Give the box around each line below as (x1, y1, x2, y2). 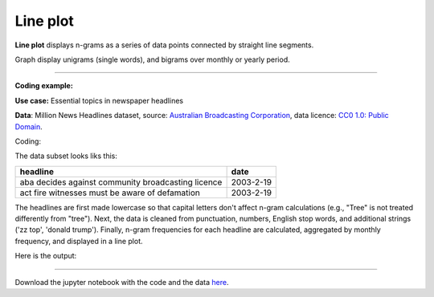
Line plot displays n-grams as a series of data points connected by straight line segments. (14, 40, 314, 50)
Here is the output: (14, 251, 77, 261)
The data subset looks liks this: (14, 151, 118, 161)
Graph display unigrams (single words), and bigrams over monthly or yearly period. (14, 55, 290, 64)
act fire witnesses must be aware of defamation (19, 187, 201, 198)
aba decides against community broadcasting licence (19, 177, 223, 188)
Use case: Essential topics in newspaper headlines (14, 96, 184, 105)
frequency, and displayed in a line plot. (14, 236, 144, 246)
